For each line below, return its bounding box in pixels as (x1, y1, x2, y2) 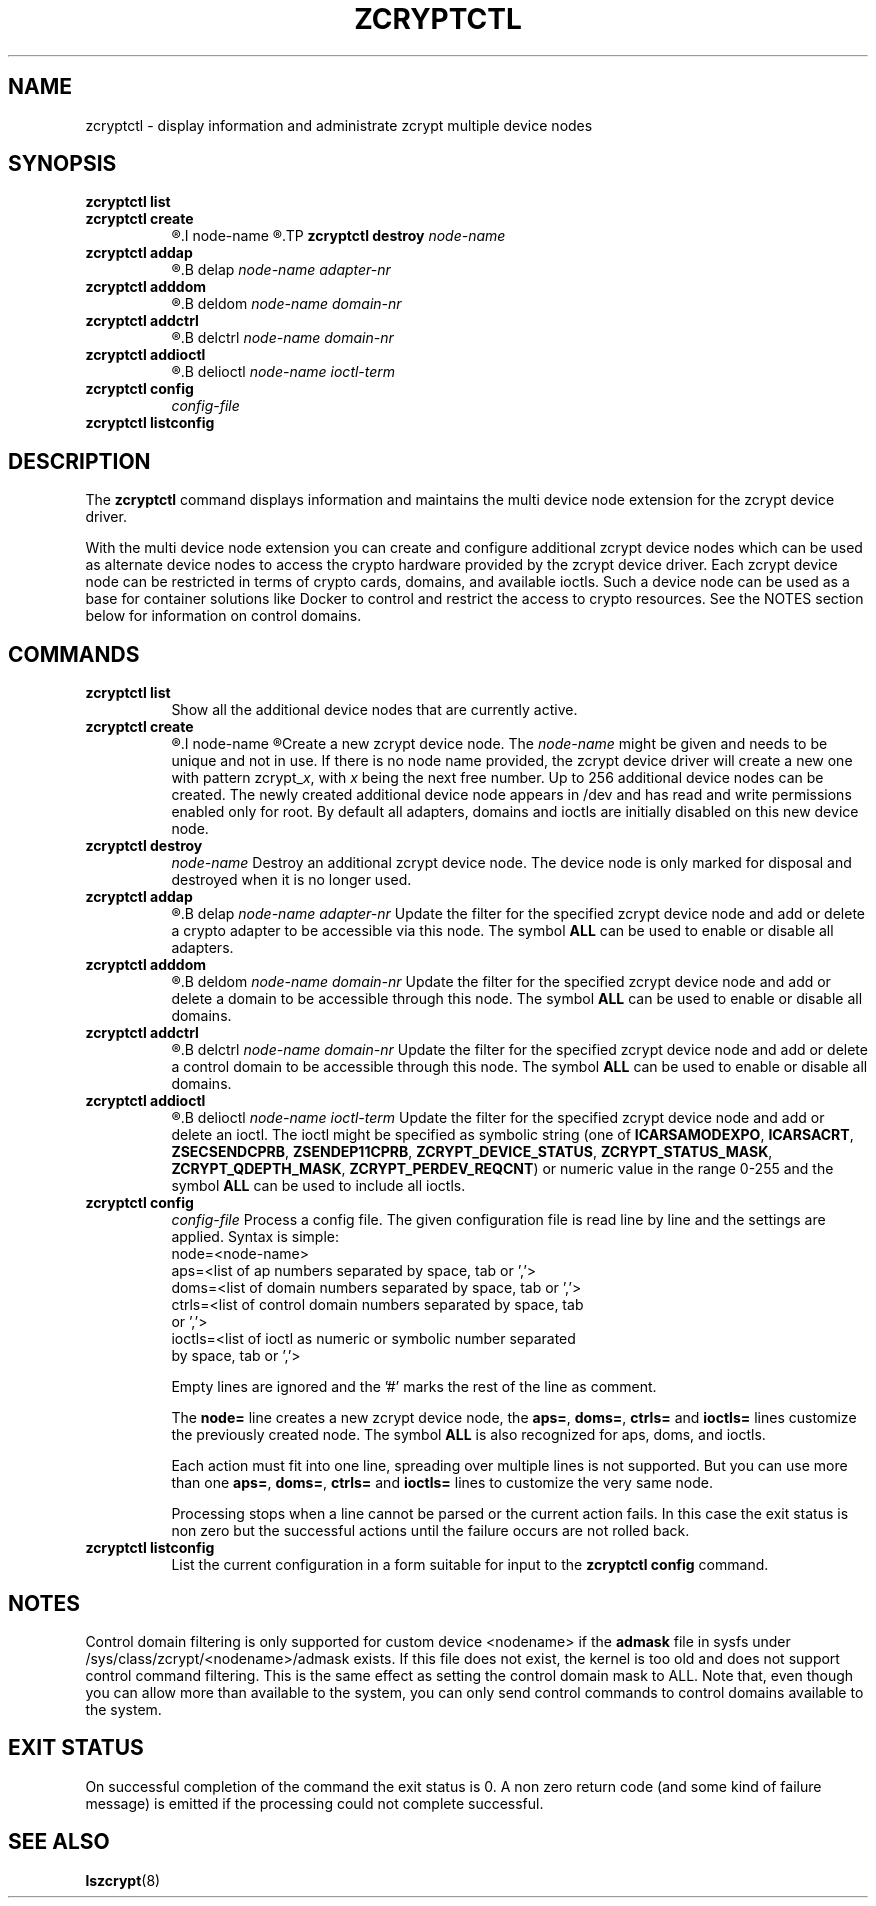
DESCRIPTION (8, 448, 151, 474)
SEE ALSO (8, 1829, 110, 1855)
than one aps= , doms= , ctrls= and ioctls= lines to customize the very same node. (171, 1474, 713, 1492)
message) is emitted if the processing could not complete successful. (85, 1794, 544, 1812)
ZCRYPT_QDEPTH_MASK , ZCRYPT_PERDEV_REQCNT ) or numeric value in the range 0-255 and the (171, 1160, 834, 1178)
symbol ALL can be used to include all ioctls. (171, 1177, 466, 1195)
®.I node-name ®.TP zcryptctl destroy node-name (171, 227, 506, 245)
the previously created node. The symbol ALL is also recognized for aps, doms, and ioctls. (171, 1426, 766, 1444)
